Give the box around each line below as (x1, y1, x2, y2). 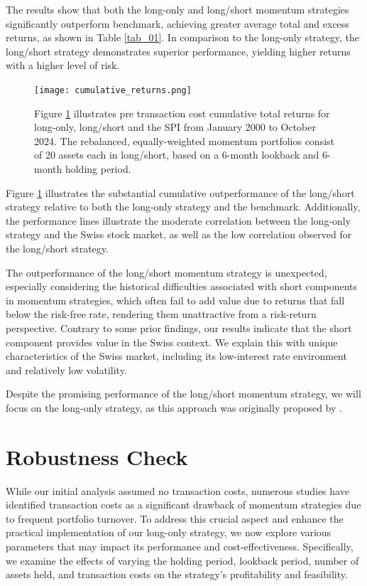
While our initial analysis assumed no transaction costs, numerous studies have (6, 483, 349, 498)
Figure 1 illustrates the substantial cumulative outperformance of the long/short (6, 185, 355, 200)
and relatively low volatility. (6, 362, 127, 377)
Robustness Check (6, 442, 188, 471)
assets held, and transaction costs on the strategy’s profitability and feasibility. (6, 567, 348, 582)
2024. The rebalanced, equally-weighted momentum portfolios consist (34, 133, 335, 148)
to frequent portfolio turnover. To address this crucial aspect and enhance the (6, 511, 344, 526)
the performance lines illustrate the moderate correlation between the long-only (6, 213, 351, 228)
